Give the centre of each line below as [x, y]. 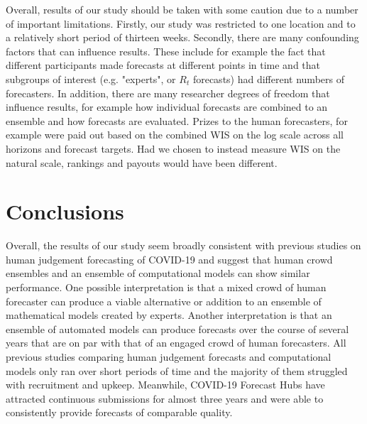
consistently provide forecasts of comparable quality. [119, 412]
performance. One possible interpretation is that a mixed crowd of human [166, 287]
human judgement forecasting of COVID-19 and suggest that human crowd [169, 259]
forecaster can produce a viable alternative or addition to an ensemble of [164, 301]
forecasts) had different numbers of [268, 78]
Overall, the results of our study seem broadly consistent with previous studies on [183, 245]
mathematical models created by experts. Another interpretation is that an [169, 315]
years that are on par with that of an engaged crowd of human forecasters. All [176, 343]
